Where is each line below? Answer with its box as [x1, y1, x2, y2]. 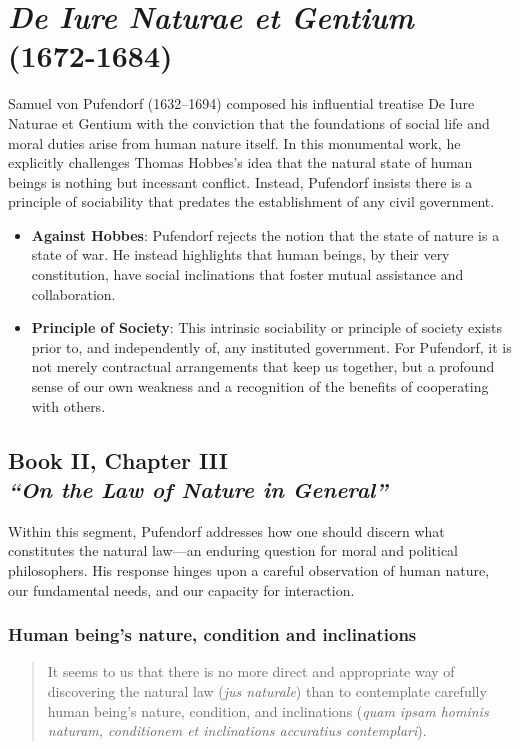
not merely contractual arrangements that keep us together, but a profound [31, 356, 495, 377]
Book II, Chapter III [8, 444, 228, 475]
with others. [31, 395, 106, 416]
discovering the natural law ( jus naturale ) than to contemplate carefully [47, 681, 487, 701]
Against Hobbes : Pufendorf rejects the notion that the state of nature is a [31, 224, 500, 245]
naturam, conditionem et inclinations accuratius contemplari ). [47, 720, 427, 741]
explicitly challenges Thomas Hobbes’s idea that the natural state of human [8, 152, 473, 173]
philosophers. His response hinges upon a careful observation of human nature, [8, 560, 490, 580]
